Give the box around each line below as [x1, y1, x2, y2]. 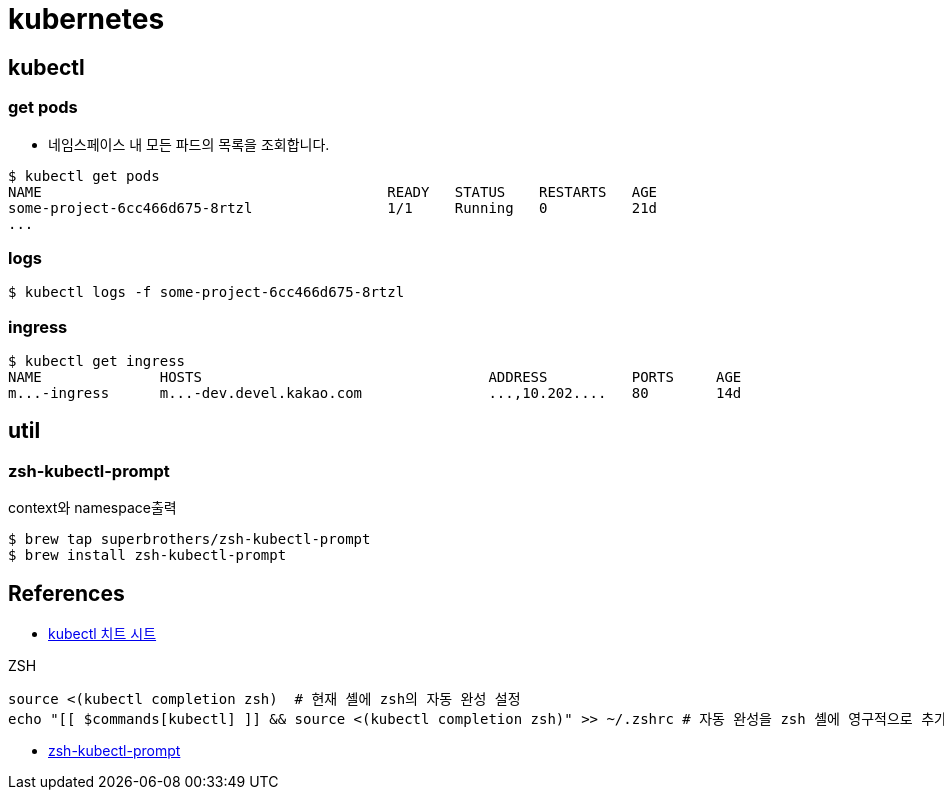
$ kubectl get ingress [8, 353, 186, 370]
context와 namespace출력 [8, 499, 177, 517]
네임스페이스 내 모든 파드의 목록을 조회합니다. [48, 135, 330, 153]
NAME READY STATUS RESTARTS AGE [8, 183, 658, 200]
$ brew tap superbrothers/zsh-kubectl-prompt [8, 531, 371, 548]
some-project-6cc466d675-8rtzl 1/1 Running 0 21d [8, 199, 658, 216]
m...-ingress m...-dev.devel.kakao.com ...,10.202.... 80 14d [8, 385, 742, 402]
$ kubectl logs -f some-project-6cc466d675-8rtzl [8, 284, 405, 301]
